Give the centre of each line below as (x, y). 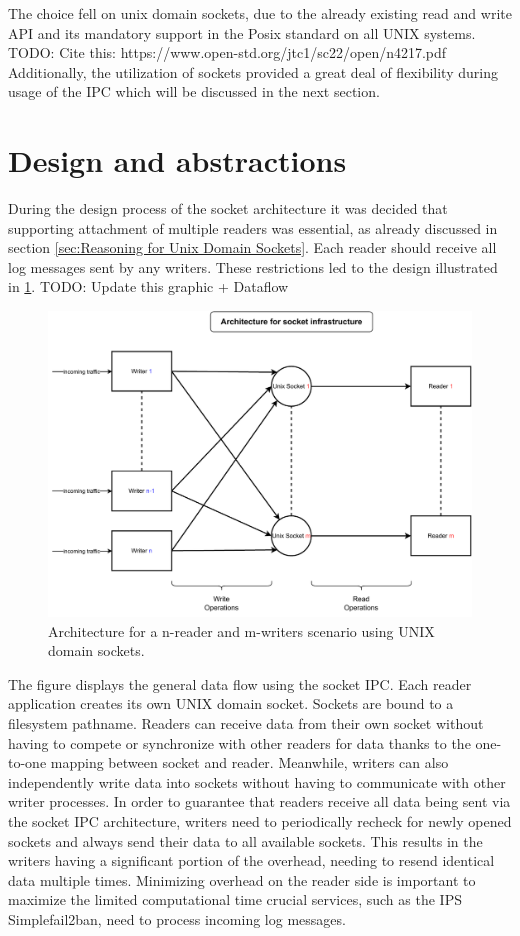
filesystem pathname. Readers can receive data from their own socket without (246, 723)
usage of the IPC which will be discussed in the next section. (194, 91)
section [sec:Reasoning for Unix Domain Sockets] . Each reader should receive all (252, 247)
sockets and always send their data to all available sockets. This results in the (245, 840)
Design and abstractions (177, 160)
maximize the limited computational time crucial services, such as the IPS (235, 899)
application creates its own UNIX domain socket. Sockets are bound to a (231, 703)
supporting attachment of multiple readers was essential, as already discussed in (253, 227)
